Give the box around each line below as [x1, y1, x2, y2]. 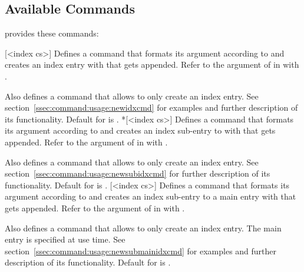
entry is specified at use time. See [5, 233, 125, 246]
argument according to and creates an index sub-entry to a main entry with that [5, 190, 296, 203]
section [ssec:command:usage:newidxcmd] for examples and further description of [5, 101, 298, 114]
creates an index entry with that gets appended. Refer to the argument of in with [5, 58, 299, 71]
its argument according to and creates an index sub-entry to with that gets [5, 124, 276, 137]
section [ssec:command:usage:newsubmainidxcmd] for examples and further [5, 244, 277, 257]
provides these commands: [5, 27, 99, 39]
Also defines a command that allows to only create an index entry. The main [5, 221, 282, 234]
